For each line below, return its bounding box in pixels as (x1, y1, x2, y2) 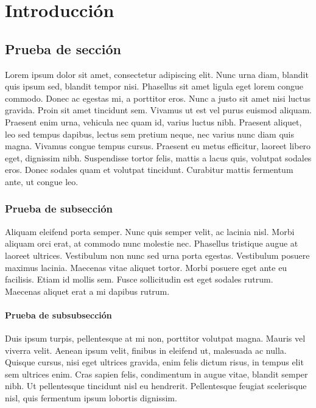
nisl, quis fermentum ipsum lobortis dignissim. (5, 392, 177, 404)
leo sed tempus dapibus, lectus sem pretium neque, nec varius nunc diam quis (5, 127, 295, 140)
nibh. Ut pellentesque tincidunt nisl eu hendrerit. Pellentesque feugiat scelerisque (5, 379, 307, 392)
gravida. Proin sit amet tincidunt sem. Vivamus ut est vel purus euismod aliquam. (5, 104, 312, 116)
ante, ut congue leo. (5, 175, 79, 188)
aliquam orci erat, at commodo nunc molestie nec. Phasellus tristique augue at (5, 237, 298, 250)
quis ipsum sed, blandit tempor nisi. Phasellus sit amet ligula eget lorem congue (5, 80, 304, 93)
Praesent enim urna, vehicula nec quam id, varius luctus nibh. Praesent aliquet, (5, 115, 302, 128)
